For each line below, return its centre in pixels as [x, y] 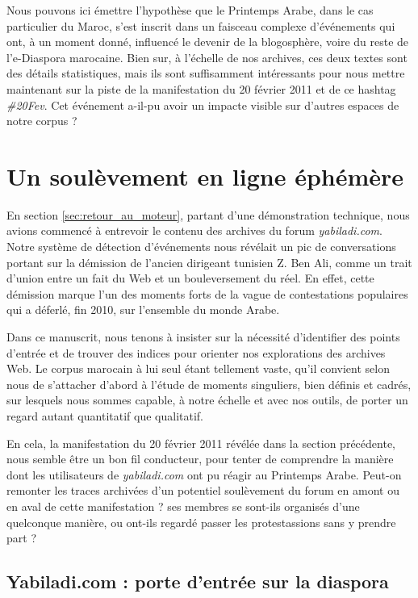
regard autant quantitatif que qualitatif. [105, 416]
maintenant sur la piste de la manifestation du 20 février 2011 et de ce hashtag [201, 88]
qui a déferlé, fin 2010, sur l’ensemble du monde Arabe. [143, 309]
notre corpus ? [42, 121]
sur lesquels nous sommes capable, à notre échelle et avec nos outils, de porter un [207, 400]
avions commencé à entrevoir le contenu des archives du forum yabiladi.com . [194, 230]
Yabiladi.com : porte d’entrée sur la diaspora [198, 581]
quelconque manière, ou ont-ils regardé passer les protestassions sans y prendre [201, 522]
